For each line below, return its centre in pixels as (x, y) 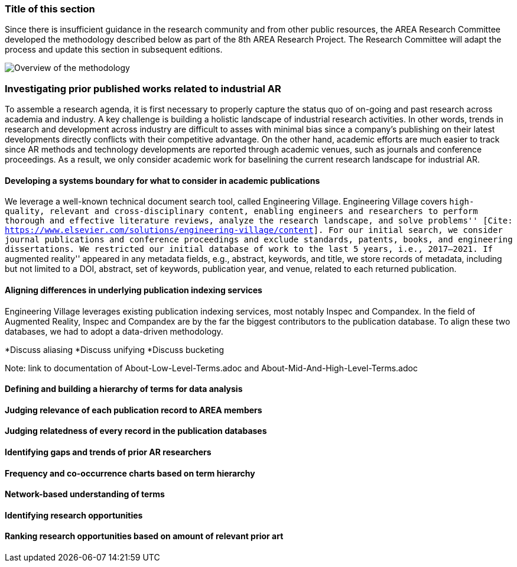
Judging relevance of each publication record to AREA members (134, 410)
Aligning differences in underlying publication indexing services (134, 290)
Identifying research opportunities (74, 515)
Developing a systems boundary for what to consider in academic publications (162, 180)
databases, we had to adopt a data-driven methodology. (114, 331)
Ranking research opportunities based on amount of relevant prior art (144, 536)
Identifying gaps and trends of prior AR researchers (108, 452)
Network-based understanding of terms (85, 494)
